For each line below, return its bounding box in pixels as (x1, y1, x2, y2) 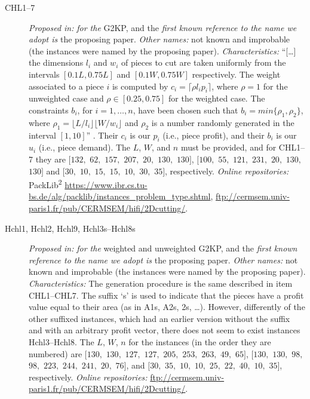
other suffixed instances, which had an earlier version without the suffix (29, 312, 290, 324)
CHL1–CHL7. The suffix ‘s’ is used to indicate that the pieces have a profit (29, 288, 304, 301)
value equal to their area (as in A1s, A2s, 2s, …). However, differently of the (29, 300, 305, 313)
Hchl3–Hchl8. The (29, 335, 94, 348)
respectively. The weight (192, 67, 281, 80)
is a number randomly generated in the (151, 116, 294, 128)
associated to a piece (29, 79, 104, 92)
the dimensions (29, 56, 84, 69)
